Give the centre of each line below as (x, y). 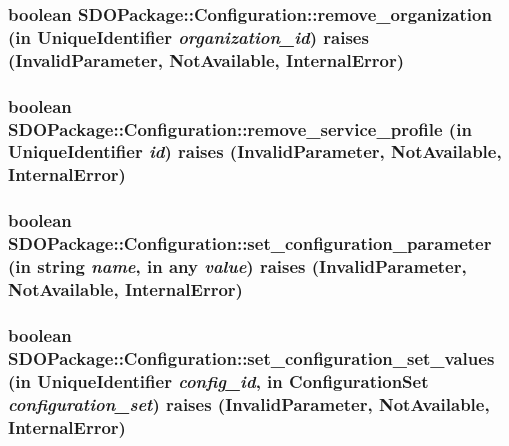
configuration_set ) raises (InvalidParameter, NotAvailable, (249, 403)
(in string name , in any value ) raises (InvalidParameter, (237, 266)
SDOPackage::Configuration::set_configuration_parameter (250, 243)
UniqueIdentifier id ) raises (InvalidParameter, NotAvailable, (255, 151)
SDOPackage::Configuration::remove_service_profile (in (240, 128)
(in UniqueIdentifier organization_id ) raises (188, 36)
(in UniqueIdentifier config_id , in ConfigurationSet (218, 380)
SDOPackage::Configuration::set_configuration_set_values (251, 357)
